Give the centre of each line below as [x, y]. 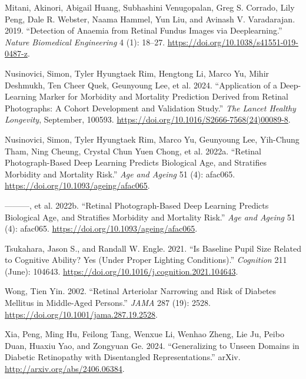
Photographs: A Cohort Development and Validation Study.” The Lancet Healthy [150, 108]
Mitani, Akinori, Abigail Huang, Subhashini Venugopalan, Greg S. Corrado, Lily [150, 7]
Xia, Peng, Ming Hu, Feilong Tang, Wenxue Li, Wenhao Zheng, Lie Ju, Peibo [144, 334]
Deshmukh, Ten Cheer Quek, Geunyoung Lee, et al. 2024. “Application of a [141, 85]
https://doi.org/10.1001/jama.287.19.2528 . [81, 314]
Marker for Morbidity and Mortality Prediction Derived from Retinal [164, 96]
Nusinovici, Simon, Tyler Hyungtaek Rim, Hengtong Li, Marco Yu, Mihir [137, 73]
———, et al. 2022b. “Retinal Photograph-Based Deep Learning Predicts [137, 205]
